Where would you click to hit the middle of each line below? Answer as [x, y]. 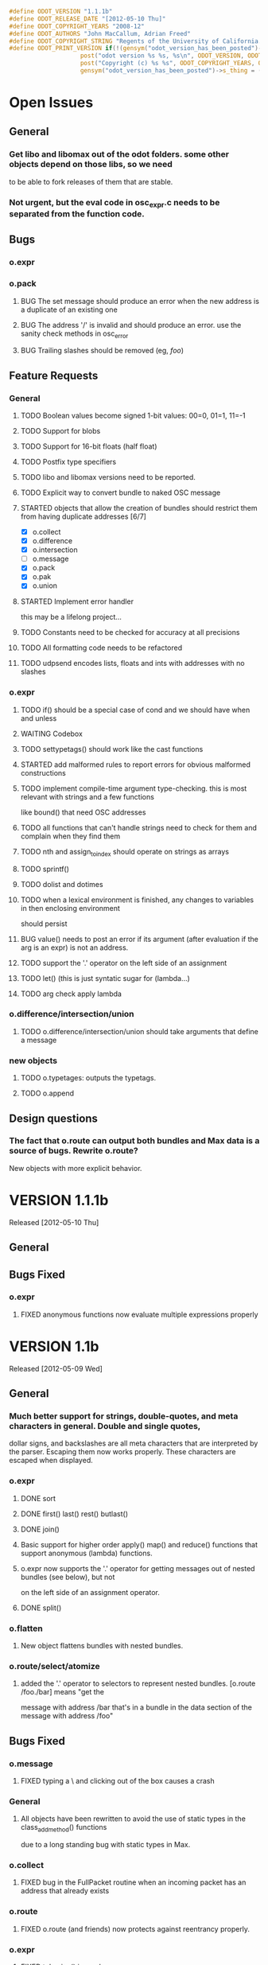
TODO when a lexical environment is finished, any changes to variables [137, 900]
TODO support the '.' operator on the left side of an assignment [124, 963]
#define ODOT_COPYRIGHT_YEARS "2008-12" [77, 26]
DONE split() [41, 1608]
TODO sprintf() [45, 869]
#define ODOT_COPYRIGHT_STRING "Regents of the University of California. [136, 41]
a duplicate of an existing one [69, 309]
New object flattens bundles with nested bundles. [102, 1646]
